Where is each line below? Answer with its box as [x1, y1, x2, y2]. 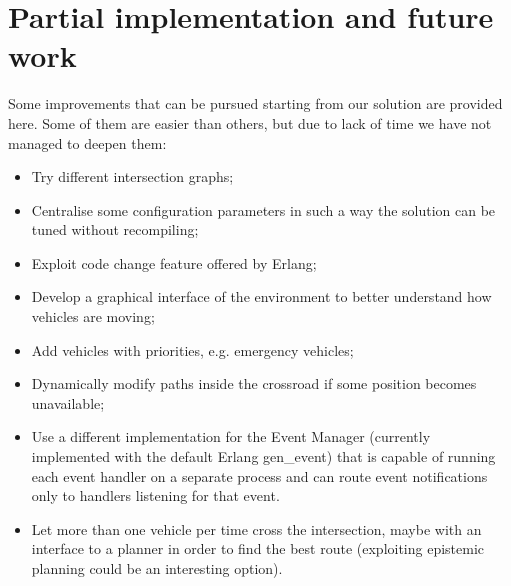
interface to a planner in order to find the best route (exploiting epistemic [31, 538, 485, 559]
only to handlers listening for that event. [31, 485, 280, 506]
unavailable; [31, 392, 105, 413]
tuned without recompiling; [31, 219, 199, 240]
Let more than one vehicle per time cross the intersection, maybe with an [31, 518, 482, 539]
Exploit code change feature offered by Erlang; [31, 252, 317, 273]
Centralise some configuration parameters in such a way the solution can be [31, 199, 496, 220]
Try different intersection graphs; [31, 166, 234, 187]
